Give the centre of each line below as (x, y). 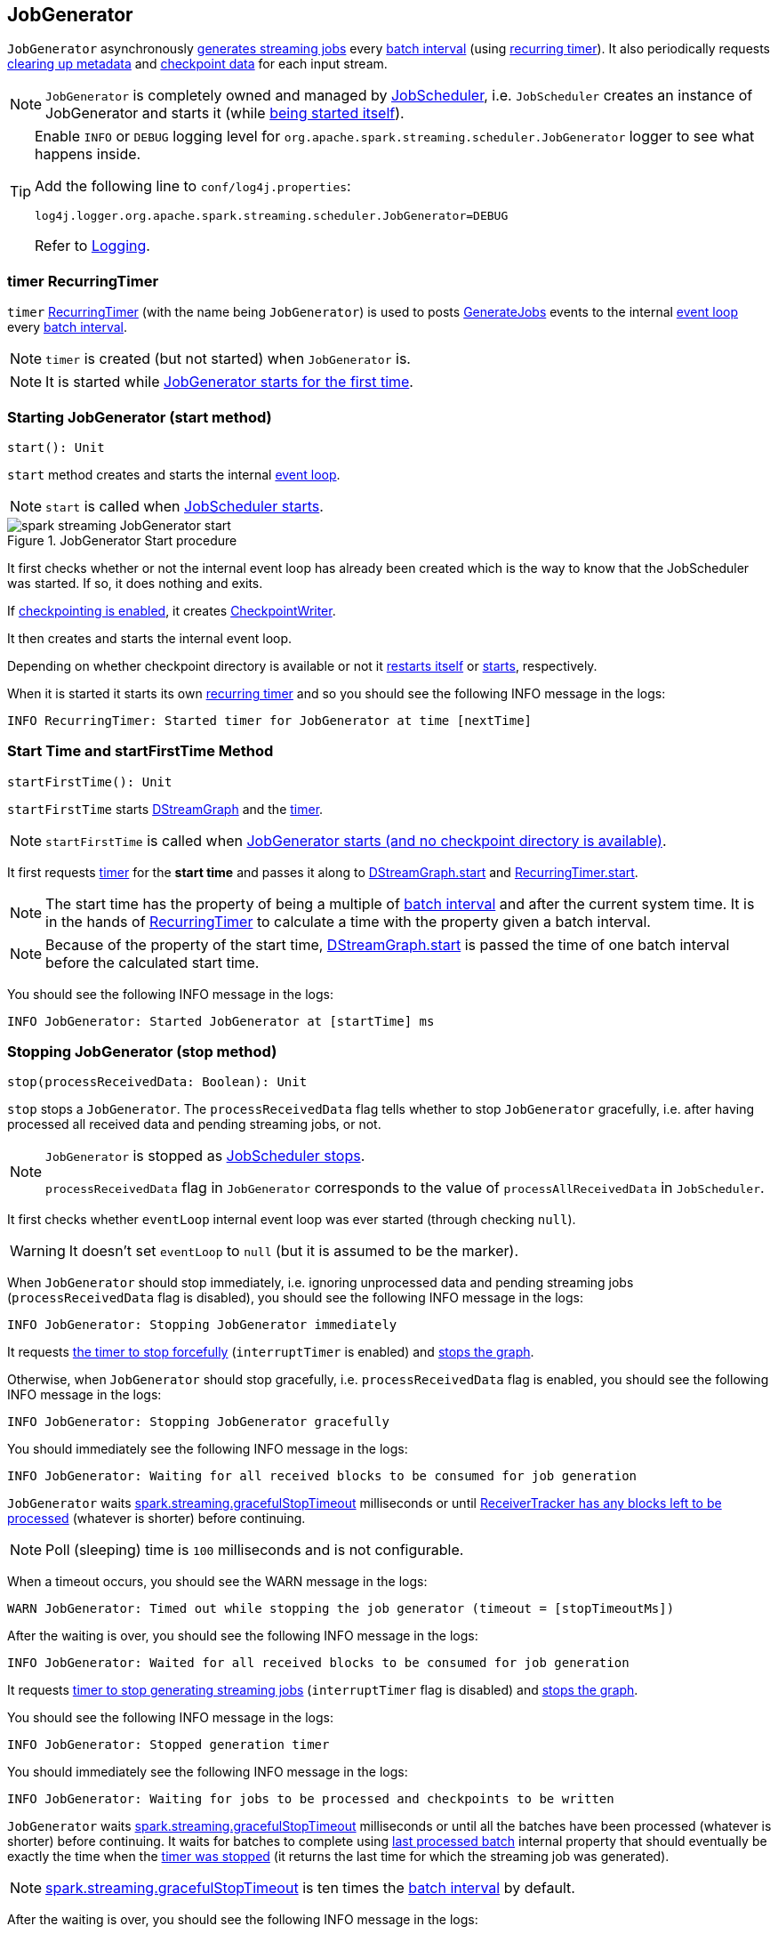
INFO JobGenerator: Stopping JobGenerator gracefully (198, 1422)
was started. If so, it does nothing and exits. (135, 583)
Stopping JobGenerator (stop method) (142, 1052)
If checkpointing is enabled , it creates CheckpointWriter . (172, 610)
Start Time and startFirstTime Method (140, 751)
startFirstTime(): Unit (90, 782)
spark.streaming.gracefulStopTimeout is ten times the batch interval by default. (310, 1888)
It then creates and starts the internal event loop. (150, 638)
